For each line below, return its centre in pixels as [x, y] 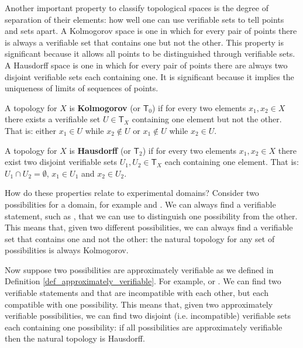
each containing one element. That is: [232, 162]
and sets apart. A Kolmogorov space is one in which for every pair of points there [151, 31]
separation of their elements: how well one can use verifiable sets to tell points [144, 19]
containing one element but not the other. [207, 119]
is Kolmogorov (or [105, 107]
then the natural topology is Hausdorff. [75, 338]
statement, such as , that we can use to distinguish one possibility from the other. [151, 216]
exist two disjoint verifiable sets [61, 162]
